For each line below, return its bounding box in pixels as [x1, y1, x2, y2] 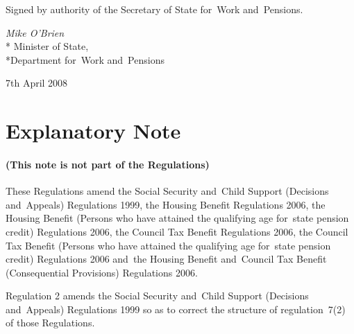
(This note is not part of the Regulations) [6, 157, 210, 171]
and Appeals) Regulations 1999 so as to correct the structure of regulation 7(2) [6, 301, 346, 316]
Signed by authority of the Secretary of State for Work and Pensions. [6, 2, 303, 16]
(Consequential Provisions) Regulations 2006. [6, 265, 198, 279]
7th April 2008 [6, 76, 68, 90]
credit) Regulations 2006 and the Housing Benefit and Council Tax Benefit [6, 252, 327, 266]
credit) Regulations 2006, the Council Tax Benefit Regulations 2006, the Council [6, 224, 348, 238]
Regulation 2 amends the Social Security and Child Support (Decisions [6, 288, 309, 303]
